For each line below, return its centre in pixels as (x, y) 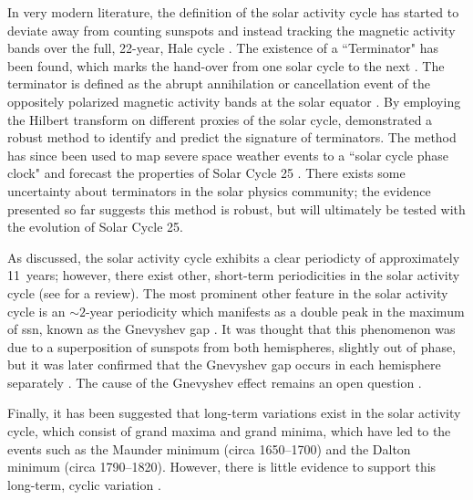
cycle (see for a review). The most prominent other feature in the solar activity (228, 292)
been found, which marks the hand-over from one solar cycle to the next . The (226, 65)
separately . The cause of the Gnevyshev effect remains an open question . (215, 382)
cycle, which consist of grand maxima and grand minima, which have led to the (229, 431)
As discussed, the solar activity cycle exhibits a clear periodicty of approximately (234, 257)
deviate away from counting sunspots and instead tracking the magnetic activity (231, 30)
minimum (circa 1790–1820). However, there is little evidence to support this (222, 467)
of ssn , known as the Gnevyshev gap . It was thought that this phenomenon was (231, 329)
